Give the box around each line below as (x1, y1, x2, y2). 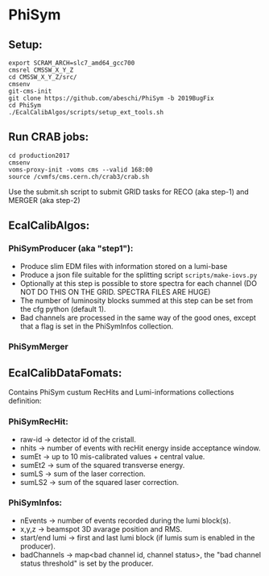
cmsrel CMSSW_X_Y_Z (8, 66, 74, 74)
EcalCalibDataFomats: (8, 366, 122, 379)
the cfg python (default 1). (19, 304, 106, 313)
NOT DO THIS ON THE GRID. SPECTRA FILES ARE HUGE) (19, 287, 211, 296)
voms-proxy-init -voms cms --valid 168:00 (8, 165, 153, 174)
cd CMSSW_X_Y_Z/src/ (8, 73, 78, 81)
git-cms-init (8, 87, 52, 95)
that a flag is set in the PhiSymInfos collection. (19, 321, 174, 331)
